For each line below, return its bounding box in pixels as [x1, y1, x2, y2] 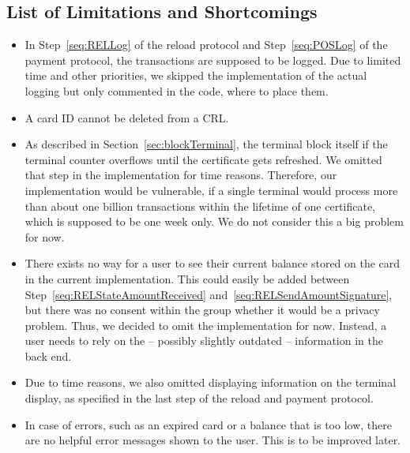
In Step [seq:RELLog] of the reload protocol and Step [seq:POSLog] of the [24, 36, 388, 53]
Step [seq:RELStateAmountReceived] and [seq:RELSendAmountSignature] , [24, 286, 393, 302]
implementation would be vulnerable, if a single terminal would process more [24, 182, 398, 198]
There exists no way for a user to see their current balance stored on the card [24, 255, 401, 271]
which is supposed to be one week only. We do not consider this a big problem [24, 213, 404, 230]
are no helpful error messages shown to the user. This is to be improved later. [24, 432, 401, 448]
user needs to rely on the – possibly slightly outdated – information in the [24, 332, 383, 349]
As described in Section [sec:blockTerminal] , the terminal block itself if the [24, 136, 388, 152]
